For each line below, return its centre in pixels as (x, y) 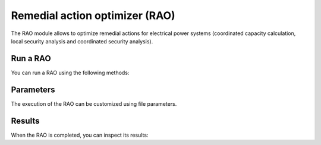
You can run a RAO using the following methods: (70, 72)
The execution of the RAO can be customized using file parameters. (94, 103)
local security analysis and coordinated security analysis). (82, 41)
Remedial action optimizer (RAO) (93, 15)
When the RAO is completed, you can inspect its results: (80, 135)
